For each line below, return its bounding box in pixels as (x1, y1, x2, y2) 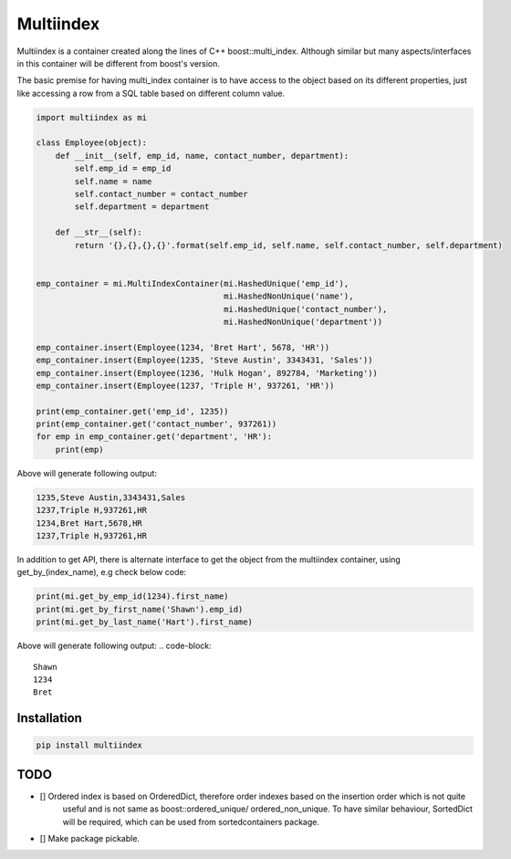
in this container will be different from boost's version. (16, 58, 221, 68)
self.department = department (74, 202, 210, 212)
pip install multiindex (36, 740, 143, 750)
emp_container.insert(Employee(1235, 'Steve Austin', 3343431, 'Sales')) (36, 355, 373, 365)
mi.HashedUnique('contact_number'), (224, 304, 388, 314)
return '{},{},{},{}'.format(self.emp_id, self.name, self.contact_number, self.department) (74, 240, 504, 250)
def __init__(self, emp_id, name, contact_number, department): (55, 151, 349, 161)
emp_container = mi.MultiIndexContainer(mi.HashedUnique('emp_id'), (36, 278, 349, 288)
